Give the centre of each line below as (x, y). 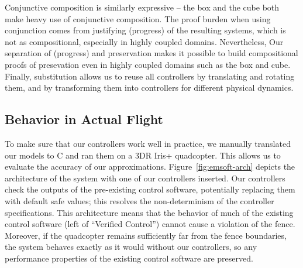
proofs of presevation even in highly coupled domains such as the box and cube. (148, 64)
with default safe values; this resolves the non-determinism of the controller (140, 200)
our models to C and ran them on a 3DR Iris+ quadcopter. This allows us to (143, 155)
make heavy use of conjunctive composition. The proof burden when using (138, 18)
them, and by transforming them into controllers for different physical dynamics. (149, 87)
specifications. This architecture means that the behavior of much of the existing (149, 212)
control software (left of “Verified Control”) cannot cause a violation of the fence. (150, 224)
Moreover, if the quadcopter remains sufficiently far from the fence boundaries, (146, 235)
